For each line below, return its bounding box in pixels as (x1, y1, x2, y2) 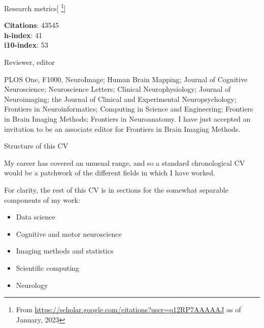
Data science (16, 211, 55, 222)
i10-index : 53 (4, 40, 48, 50)
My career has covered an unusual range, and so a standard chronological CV (4, 157, 245, 168)
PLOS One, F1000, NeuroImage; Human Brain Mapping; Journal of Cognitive (4, 74, 248, 84)
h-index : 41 (4, 29, 43, 40)
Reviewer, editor (4, 57, 55, 67)
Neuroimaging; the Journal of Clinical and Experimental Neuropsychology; (4, 93, 237, 104)
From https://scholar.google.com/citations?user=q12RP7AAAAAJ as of (16, 304, 241, 315)
